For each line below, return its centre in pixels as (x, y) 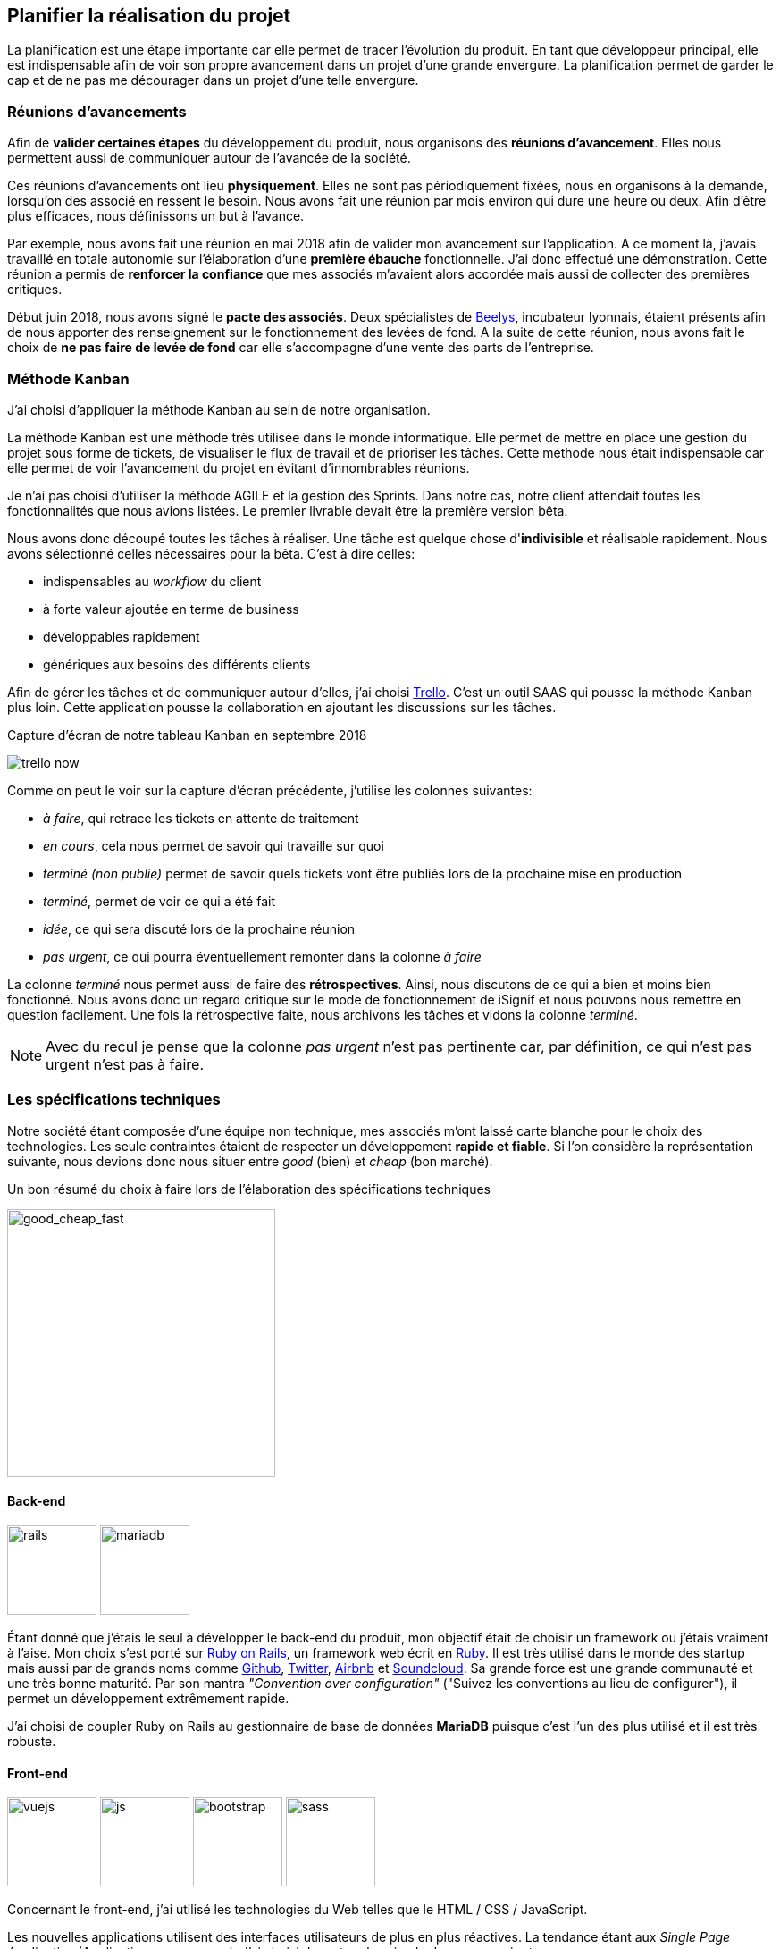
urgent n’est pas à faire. (125, 1064)
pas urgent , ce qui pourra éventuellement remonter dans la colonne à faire (262, 956)
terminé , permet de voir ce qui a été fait (159, 901)
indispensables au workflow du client (152, 581)
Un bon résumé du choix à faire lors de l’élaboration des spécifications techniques (249, 1189)
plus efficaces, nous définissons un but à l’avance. (156, 216)
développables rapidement (122, 636)
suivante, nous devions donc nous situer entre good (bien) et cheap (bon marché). (250, 1161)
